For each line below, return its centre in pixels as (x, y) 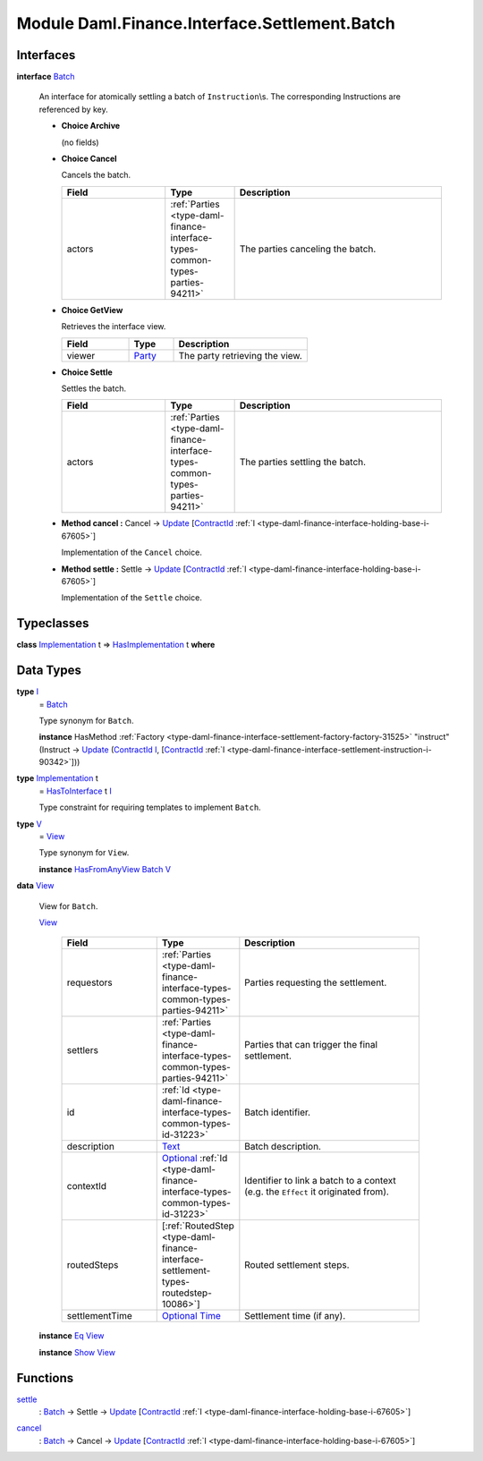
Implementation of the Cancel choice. (132, 552)
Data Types (49, 671)
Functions (45, 1378)
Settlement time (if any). (295, 1316)
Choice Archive (91, 126)
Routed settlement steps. (297, 1265)
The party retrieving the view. (241, 355)
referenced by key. (73, 109)
